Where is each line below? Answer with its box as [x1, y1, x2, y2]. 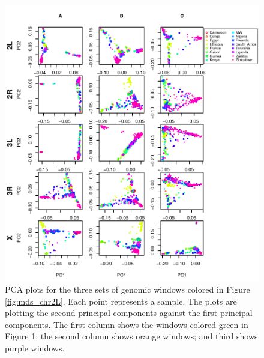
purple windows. [5, 341, 65, 354]
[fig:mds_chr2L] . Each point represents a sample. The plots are [5, 294, 237, 307]
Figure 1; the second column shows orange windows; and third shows [5, 330, 258, 342]
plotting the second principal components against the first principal [5, 306, 253, 319]
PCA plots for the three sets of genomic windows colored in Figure [5, 282, 250, 295]
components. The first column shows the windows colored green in [5, 318, 248, 330]
